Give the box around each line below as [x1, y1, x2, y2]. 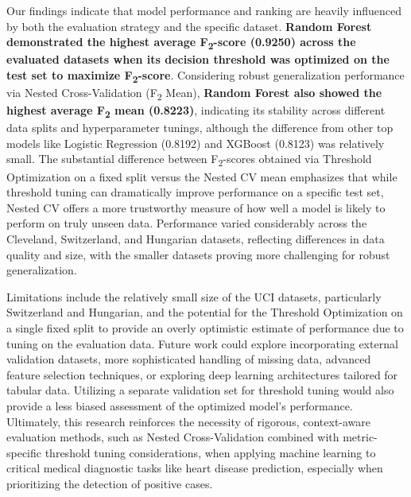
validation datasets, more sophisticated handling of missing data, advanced [6, 351, 371, 367]
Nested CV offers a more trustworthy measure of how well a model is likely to [6, 199, 386, 215]
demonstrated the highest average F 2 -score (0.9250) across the [6, 33, 356, 52]
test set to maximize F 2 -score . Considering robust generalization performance [6, 66, 405, 85]
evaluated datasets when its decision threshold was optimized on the [6, 51, 390, 68]
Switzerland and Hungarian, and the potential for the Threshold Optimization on [6, 304, 403, 320]
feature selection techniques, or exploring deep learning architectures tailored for [6, 366, 398, 382]
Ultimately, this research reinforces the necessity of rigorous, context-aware [6, 413, 371, 429]
